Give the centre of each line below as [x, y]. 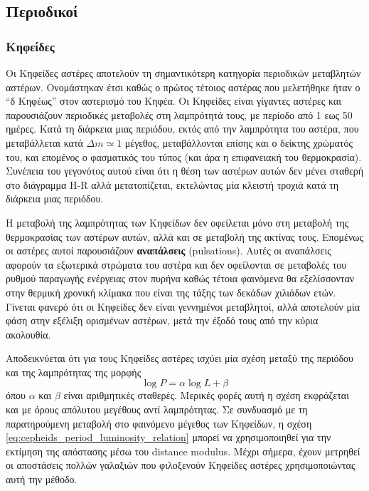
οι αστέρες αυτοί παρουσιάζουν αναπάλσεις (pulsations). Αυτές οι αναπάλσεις [169, 250]
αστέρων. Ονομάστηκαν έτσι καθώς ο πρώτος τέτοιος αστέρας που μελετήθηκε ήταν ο [183, 87]
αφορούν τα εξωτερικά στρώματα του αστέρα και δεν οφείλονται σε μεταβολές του [176, 264]
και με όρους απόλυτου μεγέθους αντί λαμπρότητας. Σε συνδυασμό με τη [157, 409]
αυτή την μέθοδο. [42, 479]
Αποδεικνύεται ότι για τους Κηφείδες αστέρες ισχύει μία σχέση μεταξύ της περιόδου [180, 358]
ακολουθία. [28, 334]
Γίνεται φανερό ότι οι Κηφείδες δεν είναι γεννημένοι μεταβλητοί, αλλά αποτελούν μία [183, 306]
